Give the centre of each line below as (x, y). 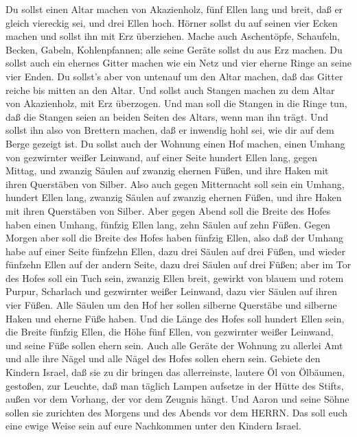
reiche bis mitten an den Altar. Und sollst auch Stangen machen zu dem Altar (170, 90)
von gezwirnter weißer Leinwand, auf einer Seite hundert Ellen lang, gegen (162, 157)
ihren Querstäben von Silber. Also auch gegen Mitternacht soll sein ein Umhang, (175, 184)
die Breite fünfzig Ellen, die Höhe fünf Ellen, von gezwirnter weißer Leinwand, (170, 332)
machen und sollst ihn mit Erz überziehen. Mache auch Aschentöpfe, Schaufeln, (173, 36)
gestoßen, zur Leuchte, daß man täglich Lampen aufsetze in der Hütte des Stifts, (175, 385)
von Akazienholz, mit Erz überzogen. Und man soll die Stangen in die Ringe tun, (176, 103)
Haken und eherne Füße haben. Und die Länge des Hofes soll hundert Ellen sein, (175, 318)
